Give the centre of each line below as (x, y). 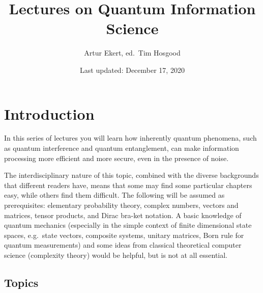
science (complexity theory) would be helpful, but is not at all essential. (116, 255)
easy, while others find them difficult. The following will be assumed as (114, 195)
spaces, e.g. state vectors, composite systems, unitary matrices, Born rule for (124, 235)
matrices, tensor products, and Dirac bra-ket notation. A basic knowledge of (123, 215)
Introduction (49, 113)
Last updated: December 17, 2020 (132, 70)
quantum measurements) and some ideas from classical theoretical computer (123, 245)
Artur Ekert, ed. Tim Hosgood (132, 53)
